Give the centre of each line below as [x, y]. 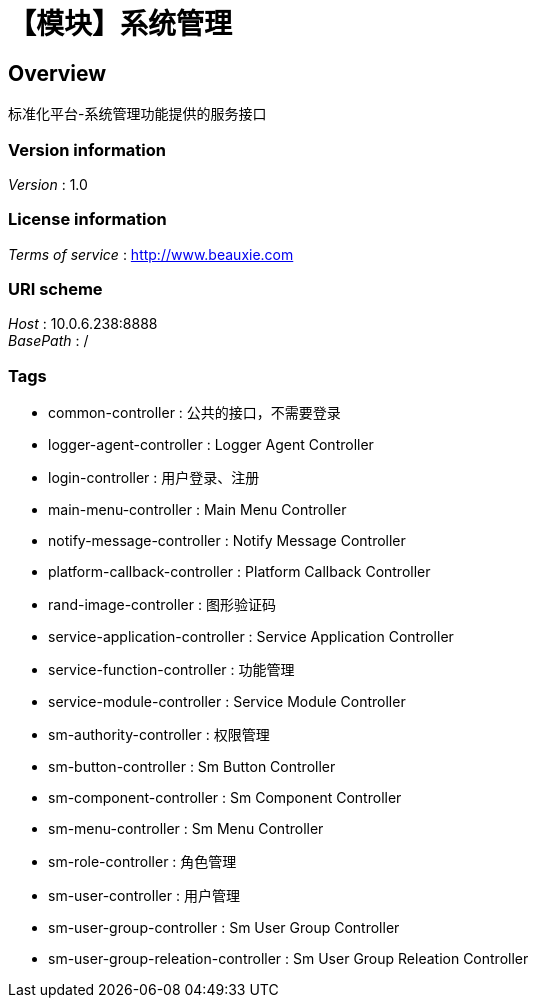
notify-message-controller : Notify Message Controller [227, 541]
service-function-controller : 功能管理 [171, 670]
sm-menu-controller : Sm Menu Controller [186, 829]
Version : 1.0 [48, 184]
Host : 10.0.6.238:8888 [83, 324]
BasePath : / [48, 341]
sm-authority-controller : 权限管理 [159, 735]
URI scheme [55, 289]
